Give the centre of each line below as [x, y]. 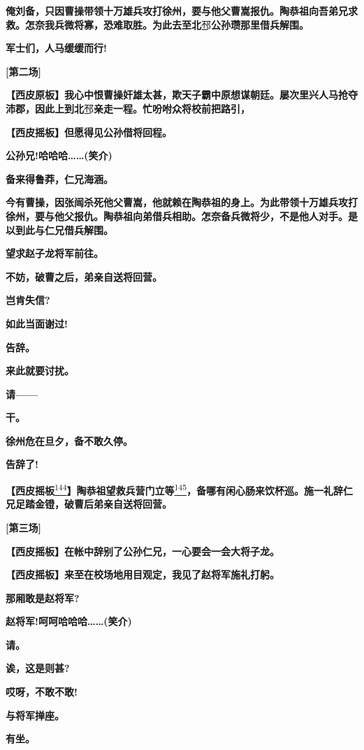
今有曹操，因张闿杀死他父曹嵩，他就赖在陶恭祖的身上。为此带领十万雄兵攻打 [182, 202]
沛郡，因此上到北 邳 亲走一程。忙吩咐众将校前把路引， [128, 108]
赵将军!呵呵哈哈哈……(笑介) [69, 621]
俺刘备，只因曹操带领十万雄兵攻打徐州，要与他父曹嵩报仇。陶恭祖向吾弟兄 [177, 10]
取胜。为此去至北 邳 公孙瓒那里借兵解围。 [216, 24]
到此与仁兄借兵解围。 [64, 229]
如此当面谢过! [37, 323]
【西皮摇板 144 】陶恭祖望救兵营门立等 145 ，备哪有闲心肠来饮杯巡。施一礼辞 [174, 489]
